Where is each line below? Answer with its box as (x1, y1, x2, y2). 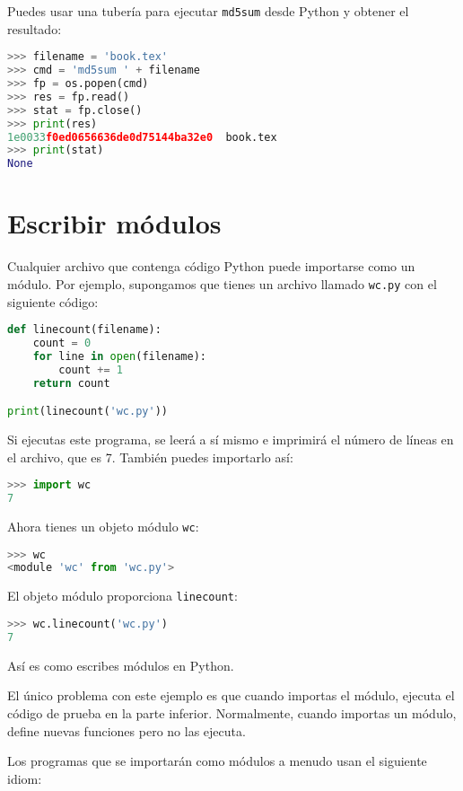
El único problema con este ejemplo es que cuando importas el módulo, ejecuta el (7, 686, 455, 705)
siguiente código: (7, 292, 99, 311)
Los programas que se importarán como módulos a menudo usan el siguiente (7, 751, 427, 770)
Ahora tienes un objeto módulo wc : (7, 516, 199, 535)
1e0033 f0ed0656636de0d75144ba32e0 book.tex (7, 130, 277, 144)
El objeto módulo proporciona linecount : (7, 586, 238, 605)
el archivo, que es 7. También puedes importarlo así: (7, 447, 293, 466)
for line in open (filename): (32, 349, 206, 363)
